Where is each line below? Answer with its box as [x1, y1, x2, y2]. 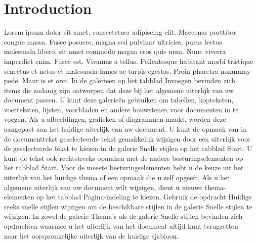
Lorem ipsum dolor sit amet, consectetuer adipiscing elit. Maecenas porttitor [4, 27, 236, 37]
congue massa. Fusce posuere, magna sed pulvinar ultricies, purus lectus [4, 36, 222, 47]
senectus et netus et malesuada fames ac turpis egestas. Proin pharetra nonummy [4, 65, 251, 76]
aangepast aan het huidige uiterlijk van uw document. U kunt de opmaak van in [4, 124, 247, 134]
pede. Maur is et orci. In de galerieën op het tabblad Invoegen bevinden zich [4, 75, 236, 86]
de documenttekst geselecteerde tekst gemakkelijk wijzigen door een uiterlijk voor [4, 133, 251, 144]
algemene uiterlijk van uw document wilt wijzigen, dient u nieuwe [4, 182, 203, 192]
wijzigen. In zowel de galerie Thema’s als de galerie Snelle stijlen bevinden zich [4, 211, 243, 221]
